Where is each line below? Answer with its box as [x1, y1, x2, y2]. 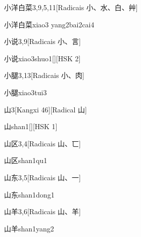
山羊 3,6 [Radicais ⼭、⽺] [4, 206, 81, 217]
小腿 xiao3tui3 [4, 87, 47, 97]
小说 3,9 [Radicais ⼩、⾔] [4, 36, 81, 47]
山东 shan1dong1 [4, 189, 55, 200]
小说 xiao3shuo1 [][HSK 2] [4, 53, 81, 63]
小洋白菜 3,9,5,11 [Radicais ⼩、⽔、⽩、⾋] [4, 2, 138, 12]
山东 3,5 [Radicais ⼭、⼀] [4, 172, 81, 182]
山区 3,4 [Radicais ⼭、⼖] [4, 138, 81, 148]
